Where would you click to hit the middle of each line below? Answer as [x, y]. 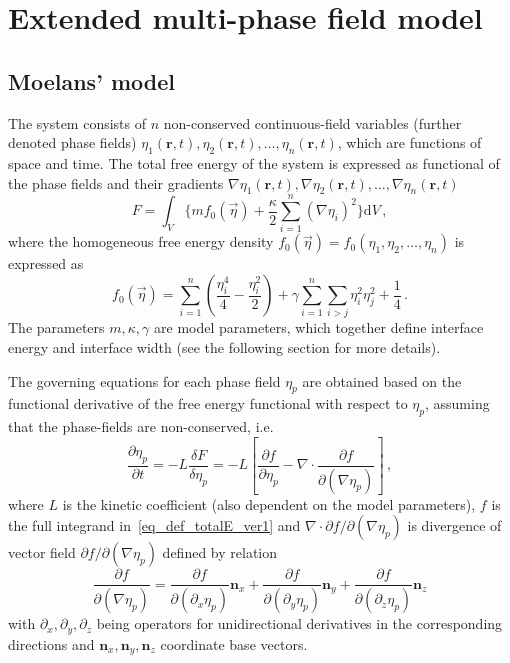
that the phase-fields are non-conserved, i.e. [141, 426]
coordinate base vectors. [234, 643]
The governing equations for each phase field [144, 380]
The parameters [56, 327]
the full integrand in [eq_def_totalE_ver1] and [154, 525]
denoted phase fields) [72, 142]
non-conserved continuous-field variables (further [312, 122]
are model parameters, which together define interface [319, 327]
